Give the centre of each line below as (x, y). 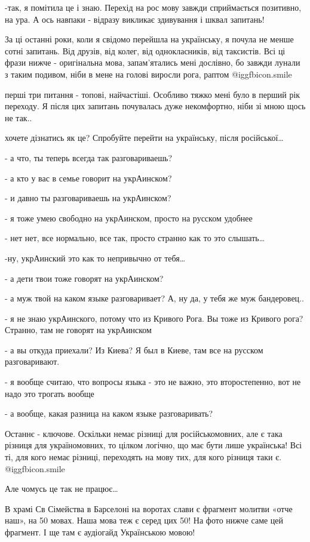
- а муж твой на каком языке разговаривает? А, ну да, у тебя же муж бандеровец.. (154, 298)
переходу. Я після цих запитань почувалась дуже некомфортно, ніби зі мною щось (155, 106)
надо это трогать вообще (50, 393)
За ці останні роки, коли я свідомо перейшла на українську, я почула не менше (149, 39)
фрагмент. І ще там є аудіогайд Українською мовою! (100, 532)
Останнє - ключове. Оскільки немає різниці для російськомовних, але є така (144, 433)
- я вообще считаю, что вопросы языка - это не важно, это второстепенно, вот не (153, 382)
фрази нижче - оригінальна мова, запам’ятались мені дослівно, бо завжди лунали (153, 62)
